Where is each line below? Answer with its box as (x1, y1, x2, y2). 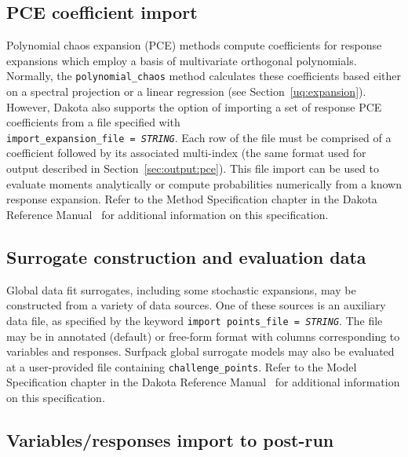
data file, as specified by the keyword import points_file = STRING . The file (6, 312, 383, 328)
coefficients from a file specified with (6, 114, 180, 130)
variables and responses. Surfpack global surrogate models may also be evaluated (6, 343, 395, 360)
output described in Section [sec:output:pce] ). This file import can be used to (6, 160, 379, 177)
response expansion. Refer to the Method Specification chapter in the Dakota (6, 191, 377, 207)
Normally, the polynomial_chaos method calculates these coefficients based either (6, 68, 401, 84)
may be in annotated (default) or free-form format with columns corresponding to (6, 327, 400, 344)
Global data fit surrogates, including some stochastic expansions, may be (6, 281, 356, 298)
